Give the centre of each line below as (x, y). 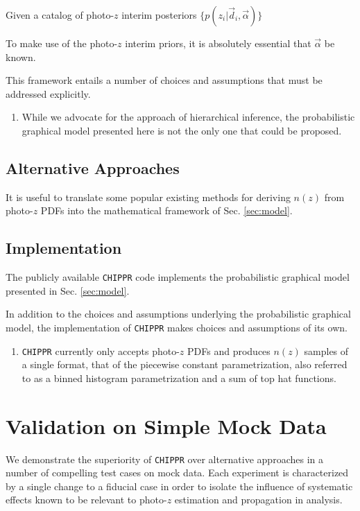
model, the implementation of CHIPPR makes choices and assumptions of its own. (177, 327)
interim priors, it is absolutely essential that (218, 43)
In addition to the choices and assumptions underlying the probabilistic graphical (178, 314)
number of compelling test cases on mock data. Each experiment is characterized (177, 473)
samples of (326, 350)
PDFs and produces (229, 350)
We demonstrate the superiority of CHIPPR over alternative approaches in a (164, 459)
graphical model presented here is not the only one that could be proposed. (182, 130)
